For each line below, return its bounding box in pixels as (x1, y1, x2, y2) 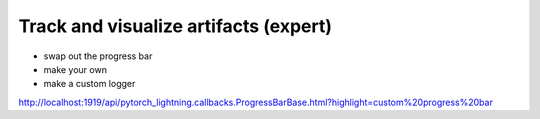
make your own (43, 63, 107, 75)
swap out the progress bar (43, 50, 153, 62)
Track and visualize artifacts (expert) (18, 15, 332, 37)
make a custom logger (43, 78, 136, 90)
